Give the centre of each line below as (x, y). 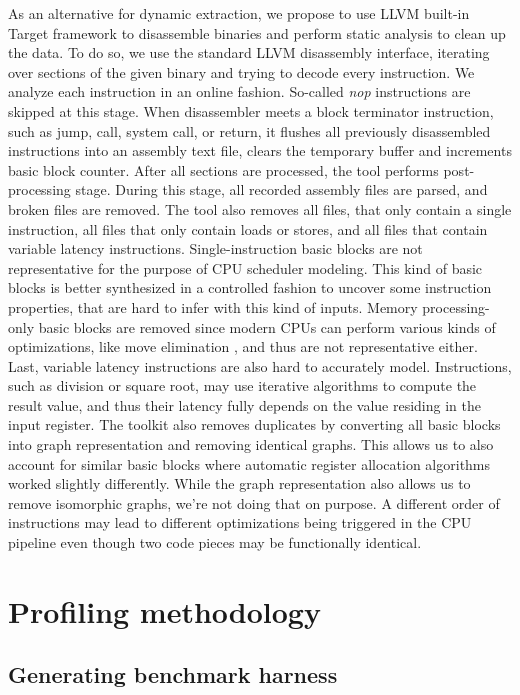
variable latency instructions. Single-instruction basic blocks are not (215, 248)
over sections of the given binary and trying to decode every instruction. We (241, 71)
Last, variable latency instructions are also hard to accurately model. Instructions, (260, 365)
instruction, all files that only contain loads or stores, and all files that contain (248, 228)
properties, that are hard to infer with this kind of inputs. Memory (213, 306)
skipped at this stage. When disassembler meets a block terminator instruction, (251, 110)
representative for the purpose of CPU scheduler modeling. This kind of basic (245, 267)
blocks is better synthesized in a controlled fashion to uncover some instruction (250, 287)
